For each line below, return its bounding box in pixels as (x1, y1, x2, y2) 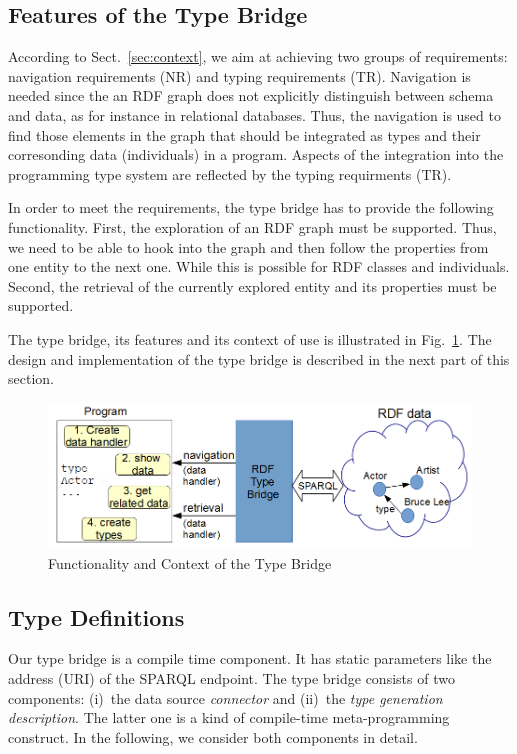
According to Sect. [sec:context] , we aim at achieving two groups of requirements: (8, 46, 508, 67)
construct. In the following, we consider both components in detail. (8, 726, 418, 747)
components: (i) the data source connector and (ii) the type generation (8, 687, 443, 708)
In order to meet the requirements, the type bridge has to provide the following (8, 197, 494, 218)
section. (8, 368, 54, 389)
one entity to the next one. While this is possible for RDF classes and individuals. (8, 256, 510, 277)
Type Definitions (8, 601, 185, 632)
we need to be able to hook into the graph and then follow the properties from (8, 236, 489, 257)
